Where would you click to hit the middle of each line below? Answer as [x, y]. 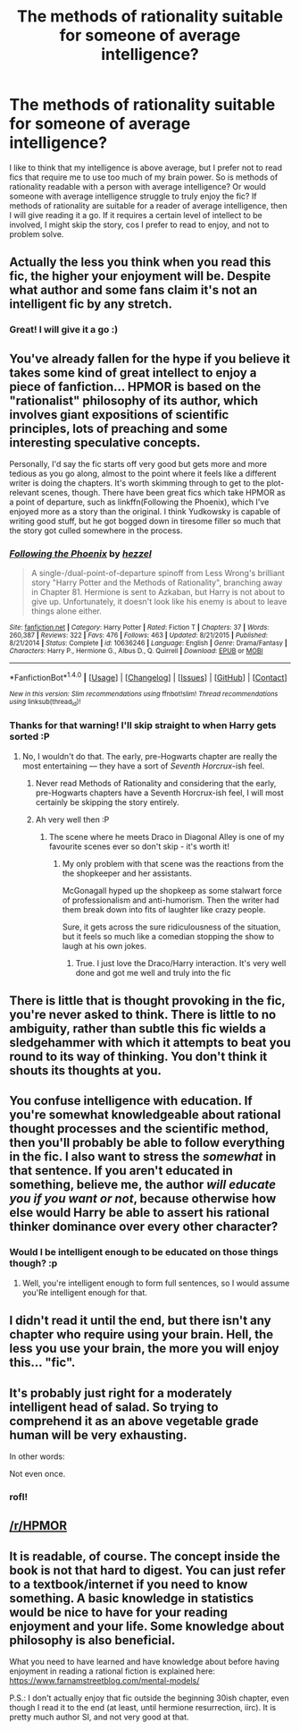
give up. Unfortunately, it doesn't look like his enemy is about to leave [159, 602]
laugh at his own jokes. [104, 946]
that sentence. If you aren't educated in [121, 1171]
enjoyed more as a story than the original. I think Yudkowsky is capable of [145, 512]
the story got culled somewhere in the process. [96, 530]
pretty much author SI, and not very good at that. [99, 1717]
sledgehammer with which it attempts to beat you [150, 1043]
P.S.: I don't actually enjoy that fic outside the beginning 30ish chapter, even [149, 1698]
